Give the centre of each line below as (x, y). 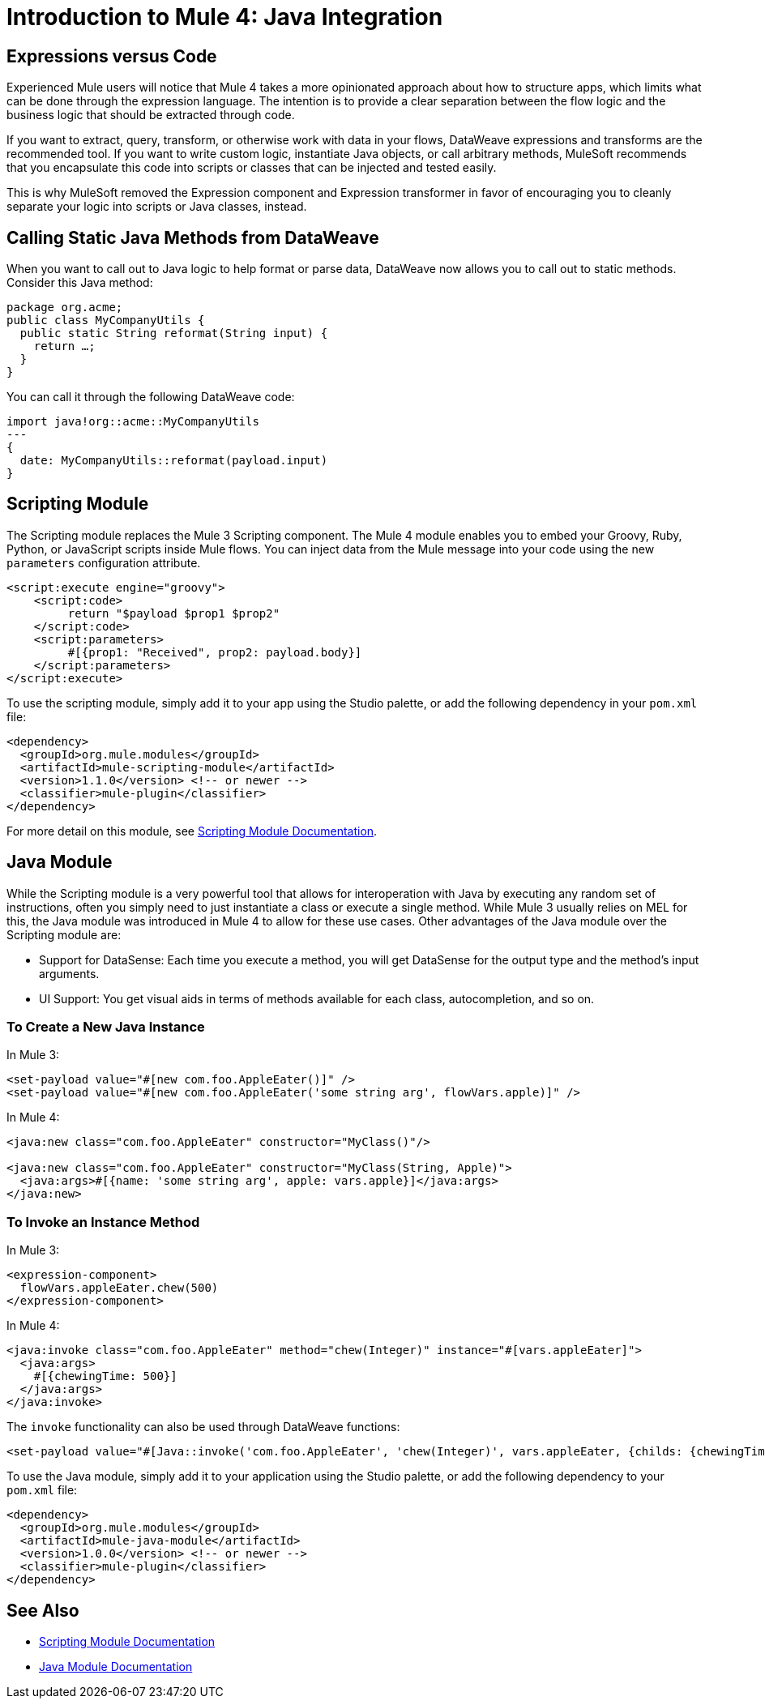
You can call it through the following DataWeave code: (151, 397)
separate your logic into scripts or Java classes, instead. (157, 207)
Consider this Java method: (80, 283)
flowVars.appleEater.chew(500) (119, 1288)
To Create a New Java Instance (106, 1027)
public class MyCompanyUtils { (106, 320)
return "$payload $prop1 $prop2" (174, 613)
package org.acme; (65, 308)
